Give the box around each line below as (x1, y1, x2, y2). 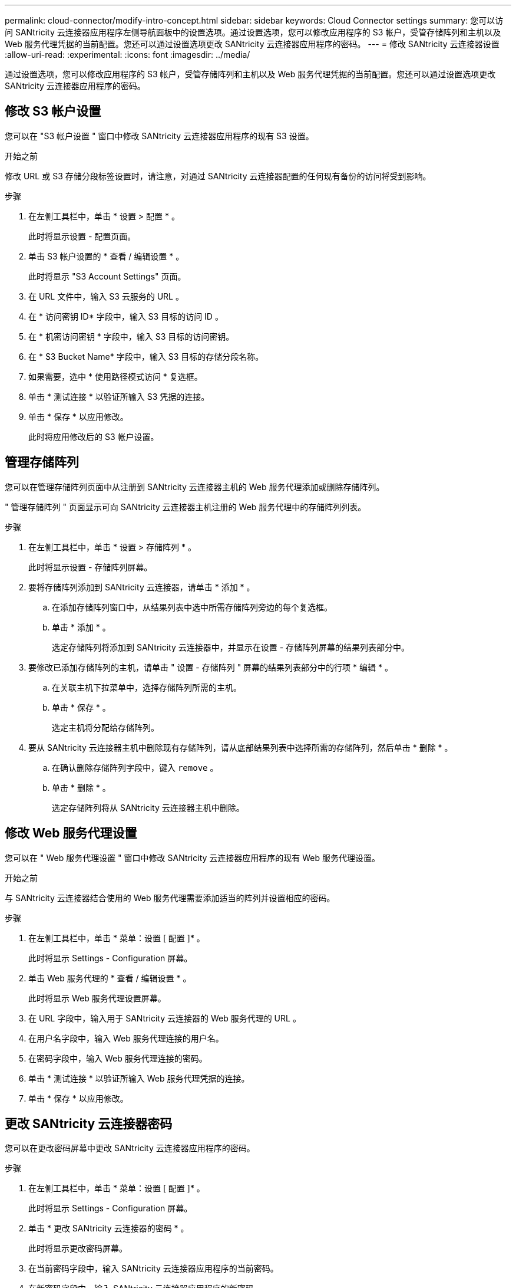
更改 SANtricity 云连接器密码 (5, 1116, 173, 1131)
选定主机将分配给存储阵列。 (52, 722, 159, 732)
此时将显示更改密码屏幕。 (28, 1243, 127, 1254)
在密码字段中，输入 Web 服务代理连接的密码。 (28, 1053, 207, 1063)
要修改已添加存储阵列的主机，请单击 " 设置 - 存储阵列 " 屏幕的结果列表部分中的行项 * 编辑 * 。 (28, 662, 393, 672)
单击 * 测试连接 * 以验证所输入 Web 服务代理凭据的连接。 (28, 1073, 250, 1083)
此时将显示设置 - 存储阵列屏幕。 (28, 561, 153, 572)
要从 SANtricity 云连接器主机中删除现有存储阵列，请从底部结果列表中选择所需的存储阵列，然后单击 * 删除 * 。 (28, 742, 453, 753)
